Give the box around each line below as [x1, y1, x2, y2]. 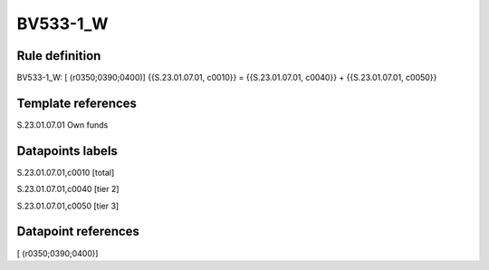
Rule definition [16, 48, 101, 63]
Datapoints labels [16, 143, 118, 159]
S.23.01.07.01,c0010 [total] [16, 167, 115, 178]
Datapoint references [16, 224, 140, 239]
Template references [16, 95, 138, 111]
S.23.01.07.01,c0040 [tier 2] [16, 184, 120, 195]
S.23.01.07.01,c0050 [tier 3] [16, 200, 120, 211]
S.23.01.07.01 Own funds [16, 119, 109, 130]
